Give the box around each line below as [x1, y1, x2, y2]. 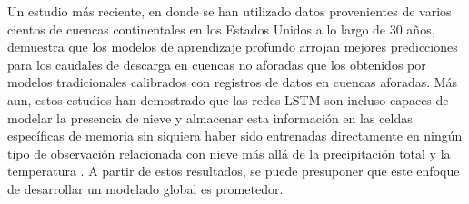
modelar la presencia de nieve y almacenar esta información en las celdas [7, 108, 413, 127]
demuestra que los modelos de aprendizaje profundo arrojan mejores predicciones [7, 37, 458, 56]
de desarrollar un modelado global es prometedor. [7, 179, 284, 198]
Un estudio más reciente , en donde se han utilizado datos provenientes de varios [7, 2, 452, 20]
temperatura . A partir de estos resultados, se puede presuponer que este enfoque [7, 161, 460, 180]
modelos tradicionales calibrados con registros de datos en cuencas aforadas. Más [7, 73, 458, 92]
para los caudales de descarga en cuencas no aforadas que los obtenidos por [7, 54, 426, 73]
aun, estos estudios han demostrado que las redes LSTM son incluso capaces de [7, 90, 449, 109]
